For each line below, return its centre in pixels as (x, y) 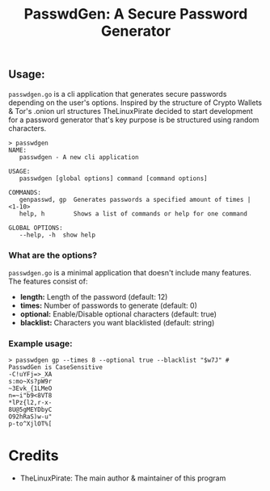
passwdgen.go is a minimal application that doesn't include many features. (130, 272)
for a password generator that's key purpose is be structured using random (134, 120)
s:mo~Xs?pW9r (30, 382)
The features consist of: (48, 281)
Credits (34, 456)
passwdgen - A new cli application (79, 157)
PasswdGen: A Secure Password (136, 14)
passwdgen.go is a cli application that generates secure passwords (118, 94)
